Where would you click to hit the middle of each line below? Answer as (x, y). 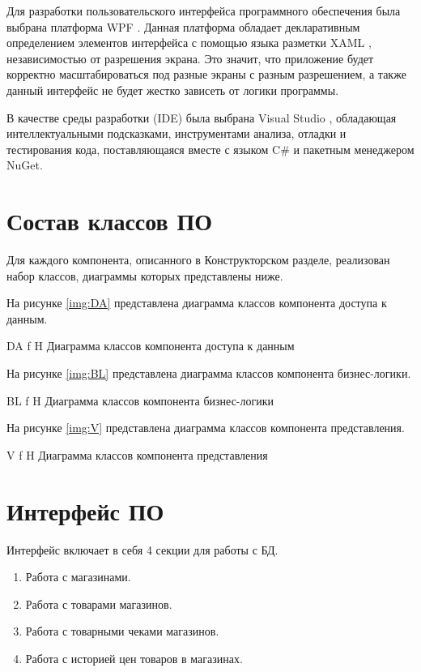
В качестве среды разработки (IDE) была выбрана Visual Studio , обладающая (202, 117)
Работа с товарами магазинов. (99, 604)
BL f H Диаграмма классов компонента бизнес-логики (140, 400)
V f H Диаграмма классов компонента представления (137, 454)
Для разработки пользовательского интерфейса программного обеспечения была (204, 11)
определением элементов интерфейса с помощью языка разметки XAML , (189, 43)
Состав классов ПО (109, 221)
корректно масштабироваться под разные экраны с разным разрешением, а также (206, 74)
